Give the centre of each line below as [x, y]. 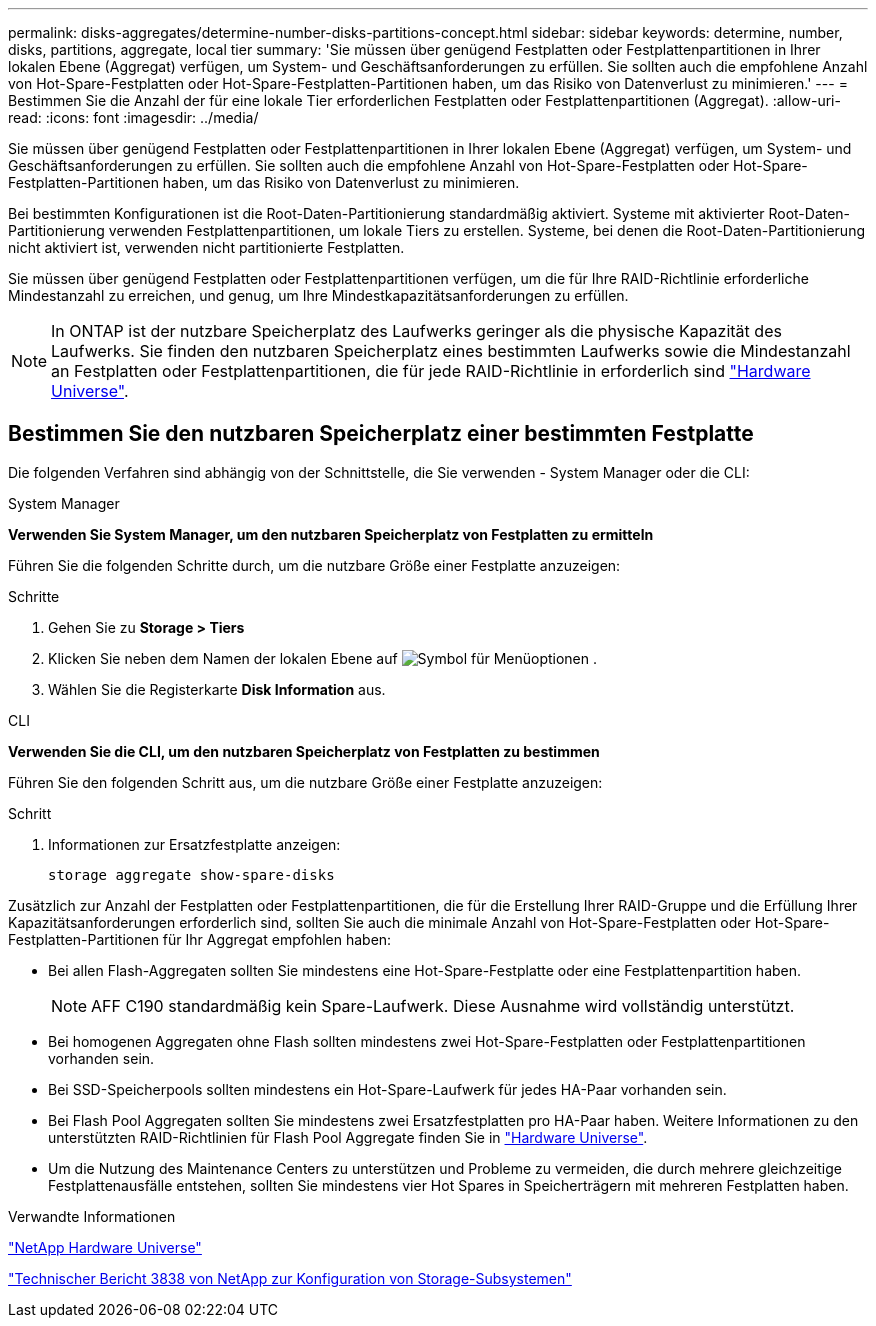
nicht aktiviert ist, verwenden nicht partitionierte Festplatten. [206, 247]
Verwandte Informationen [92, 1216]
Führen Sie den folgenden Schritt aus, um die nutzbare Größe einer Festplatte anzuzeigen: [305, 782]
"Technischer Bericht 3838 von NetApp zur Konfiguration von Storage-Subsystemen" [290, 1278]
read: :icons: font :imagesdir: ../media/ [133, 117]
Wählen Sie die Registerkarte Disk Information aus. [217, 689]
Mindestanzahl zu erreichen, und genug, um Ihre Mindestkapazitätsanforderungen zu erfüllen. [318, 295]
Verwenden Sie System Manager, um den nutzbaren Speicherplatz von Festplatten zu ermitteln [331, 534]
